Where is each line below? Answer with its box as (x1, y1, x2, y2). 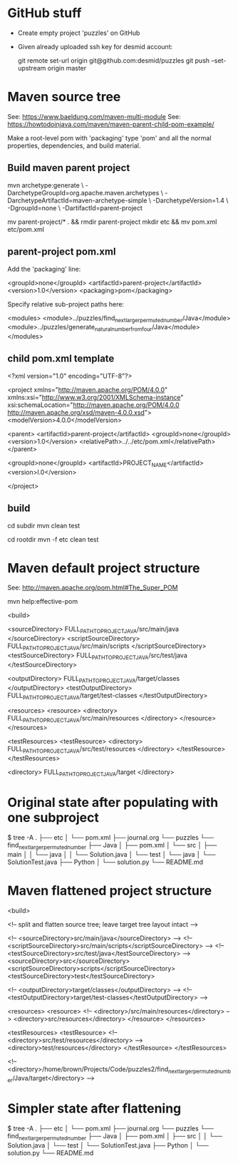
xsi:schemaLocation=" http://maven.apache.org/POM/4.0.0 (7, 401, 180, 409)
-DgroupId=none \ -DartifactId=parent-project (7, 203, 143, 212)
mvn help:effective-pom (7, 597, 78, 606)
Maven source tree (7, 89, 121, 105)
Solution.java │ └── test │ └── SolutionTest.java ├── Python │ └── (7, 1140, 209, 1149)
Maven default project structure (7, 560, 200, 576)
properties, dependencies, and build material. (7, 141, 141, 150)
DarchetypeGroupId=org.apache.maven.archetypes (7, 188, 160, 197)
